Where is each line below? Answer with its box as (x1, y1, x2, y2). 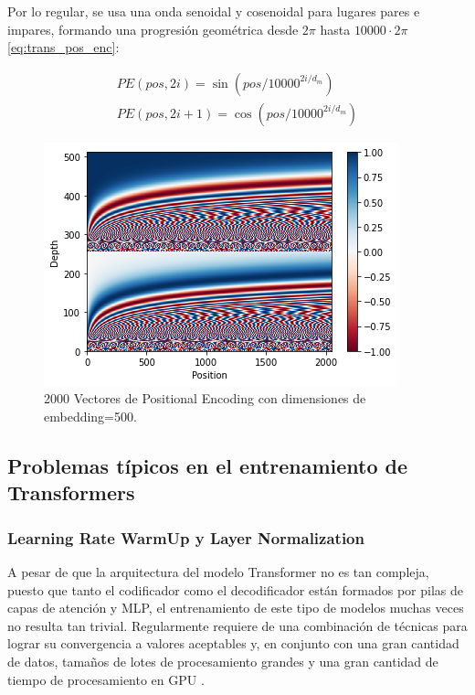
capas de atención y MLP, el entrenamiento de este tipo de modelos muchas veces (7, 598, 464, 617)
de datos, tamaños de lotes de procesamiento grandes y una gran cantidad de (7, 651, 438, 670)
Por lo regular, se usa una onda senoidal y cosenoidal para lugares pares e (7, 2, 420, 20)
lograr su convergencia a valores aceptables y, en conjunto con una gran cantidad (7, 634, 459, 653)
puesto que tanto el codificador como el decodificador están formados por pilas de (7, 580, 464, 599)
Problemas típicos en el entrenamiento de (7, 452, 408, 480)
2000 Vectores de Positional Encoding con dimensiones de (44, 389, 366, 408)
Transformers (7, 478, 135, 507)
